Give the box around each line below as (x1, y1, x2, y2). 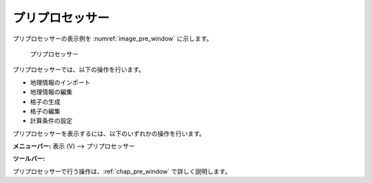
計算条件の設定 (30, 117, 72, 125)
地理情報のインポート (30, 78, 91, 86)
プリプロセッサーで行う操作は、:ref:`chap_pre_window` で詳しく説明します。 (12, 167, 231, 175)
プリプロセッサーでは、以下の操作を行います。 (12, 65, 145, 74)
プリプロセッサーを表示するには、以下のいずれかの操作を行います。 (12, 129, 206, 138)
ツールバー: (12, 155, 45, 163)
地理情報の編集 (30, 88, 72, 96)
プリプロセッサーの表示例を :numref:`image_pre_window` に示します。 (12, 34, 213, 43)
